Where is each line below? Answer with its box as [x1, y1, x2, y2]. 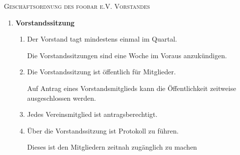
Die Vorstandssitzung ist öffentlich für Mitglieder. [27, 66, 176, 77]
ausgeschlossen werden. [27, 92, 96, 103]
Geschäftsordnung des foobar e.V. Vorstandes [4, 1, 150, 11]
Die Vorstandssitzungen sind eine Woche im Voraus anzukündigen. [27, 50, 227, 60]
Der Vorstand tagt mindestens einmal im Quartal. [27, 34, 177, 44]
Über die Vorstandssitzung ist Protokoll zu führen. [27, 125, 179, 135]
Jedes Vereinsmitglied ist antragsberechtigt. [27, 109, 158, 119]
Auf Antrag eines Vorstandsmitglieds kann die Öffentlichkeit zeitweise [27, 83, 236, 93]
